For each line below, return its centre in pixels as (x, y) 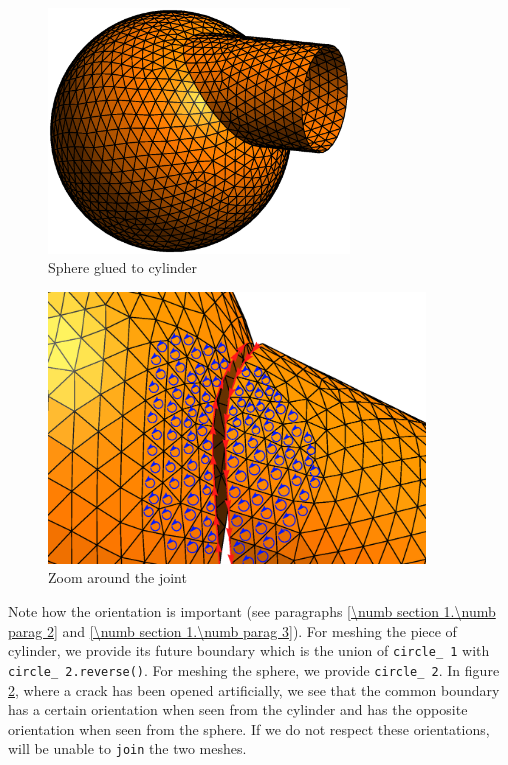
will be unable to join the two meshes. (127, 748)
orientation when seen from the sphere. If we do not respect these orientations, (249, 728)
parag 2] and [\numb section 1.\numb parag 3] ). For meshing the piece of (232, 630)
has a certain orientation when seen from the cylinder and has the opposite (238, 709)
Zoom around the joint (117, 577)
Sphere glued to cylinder (123, 267)
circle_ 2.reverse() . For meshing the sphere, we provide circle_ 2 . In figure (254, 669)
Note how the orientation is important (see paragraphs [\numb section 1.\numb (252, 611)
